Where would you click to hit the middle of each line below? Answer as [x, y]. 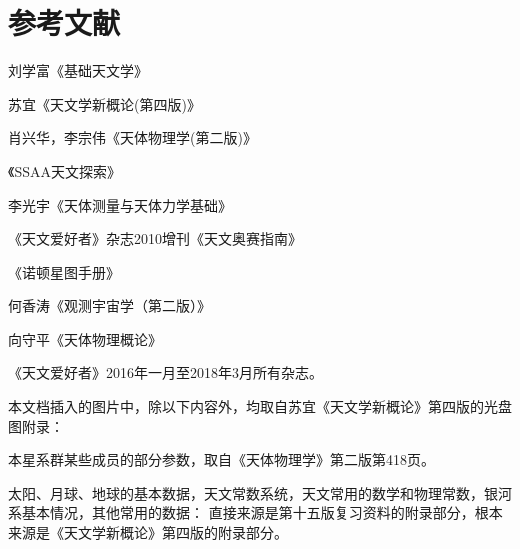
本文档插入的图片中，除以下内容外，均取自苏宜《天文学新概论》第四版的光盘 [260, 406]
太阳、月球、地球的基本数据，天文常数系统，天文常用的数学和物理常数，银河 [260, 492]
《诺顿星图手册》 [64, 271]
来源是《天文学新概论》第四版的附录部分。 [148, 532]
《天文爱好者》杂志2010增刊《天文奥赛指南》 [155, 238]
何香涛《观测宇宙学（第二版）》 [109, 305]
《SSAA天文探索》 [64, 170]
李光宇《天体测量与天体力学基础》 [120, 204]
